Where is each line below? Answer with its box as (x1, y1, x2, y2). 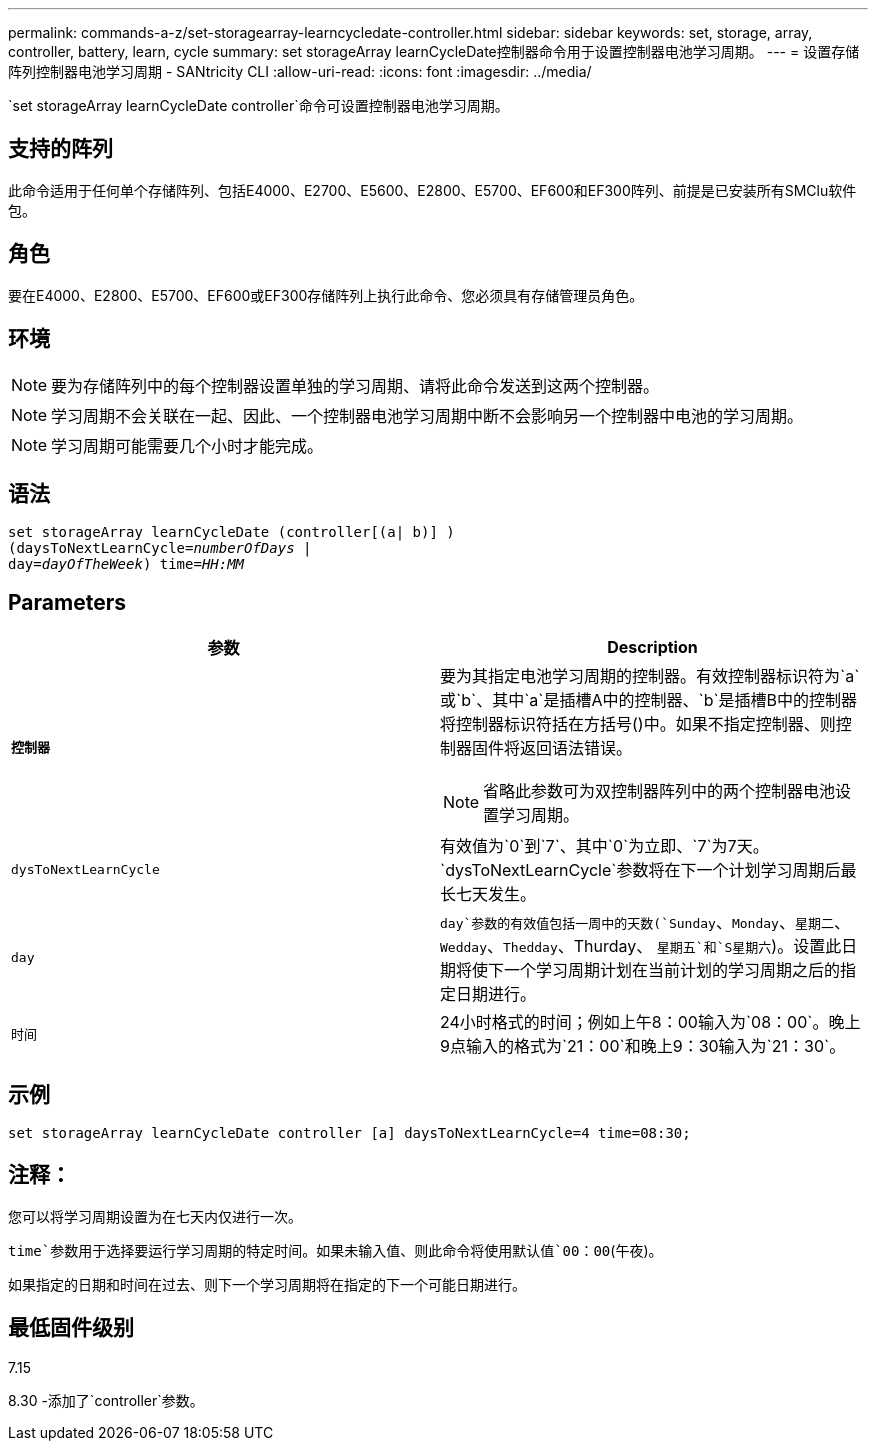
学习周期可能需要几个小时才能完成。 (51, 435, 324, 456)
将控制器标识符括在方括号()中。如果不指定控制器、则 (440, 714, 836, 735)
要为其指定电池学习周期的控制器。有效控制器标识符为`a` (440, 666, 860, 687)
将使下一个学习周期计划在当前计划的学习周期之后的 (456, 960, 841, 981)
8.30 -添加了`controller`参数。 (8, 1391, 204, 1409)
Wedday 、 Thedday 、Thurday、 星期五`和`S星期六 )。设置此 (440, 936, 842, 957)
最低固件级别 (8, 1315, 134, 1341)
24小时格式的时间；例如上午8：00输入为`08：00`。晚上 (440, 1012, 861, 1033)
